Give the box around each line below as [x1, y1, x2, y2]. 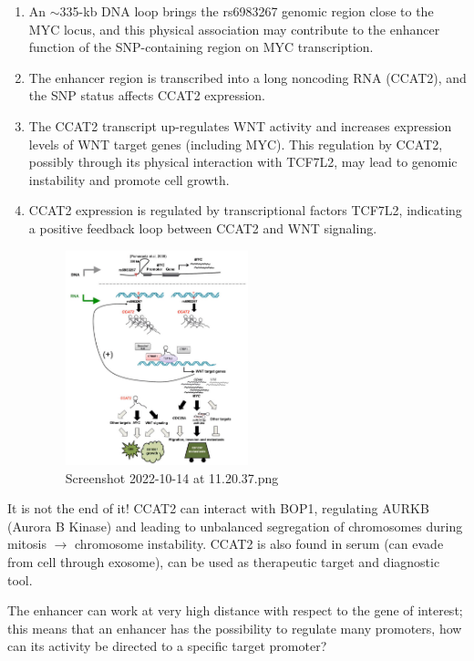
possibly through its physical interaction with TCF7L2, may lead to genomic [28, 152, 458, 171]
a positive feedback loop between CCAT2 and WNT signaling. [28, 218, 377, 237]
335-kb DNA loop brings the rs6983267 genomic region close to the [59, 2, 434, 20]
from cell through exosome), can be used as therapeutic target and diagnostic [7, 553, 440, 571]
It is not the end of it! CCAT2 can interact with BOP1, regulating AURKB [7, 499, 429, 518]
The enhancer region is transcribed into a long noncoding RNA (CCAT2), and [28, 67, 467, 87]
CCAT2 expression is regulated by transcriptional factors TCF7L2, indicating [28, 201, 462, 220]
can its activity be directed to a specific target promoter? [7, 636, 327, 656]
